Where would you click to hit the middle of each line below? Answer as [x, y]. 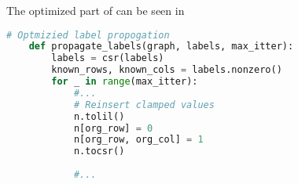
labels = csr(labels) [108, 58]
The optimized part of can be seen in [96, 10]
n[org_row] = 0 [113, 128]
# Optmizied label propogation [88, 35]
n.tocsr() [99, 152]
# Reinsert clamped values [144, 105]
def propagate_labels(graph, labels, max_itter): [161, 47]
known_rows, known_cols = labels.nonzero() [167, 70]
